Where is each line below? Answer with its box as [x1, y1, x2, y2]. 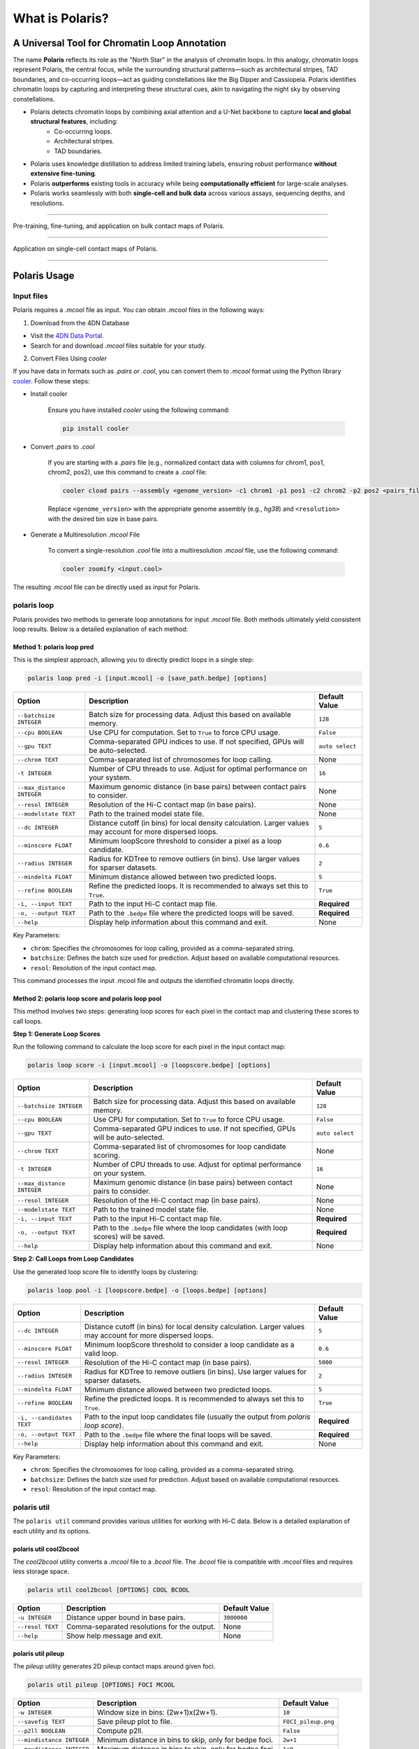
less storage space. [13, 1567, 70, 1575]
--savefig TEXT [17, 1718, 66, 1725]
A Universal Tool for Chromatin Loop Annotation [13, 37, 226, 49]
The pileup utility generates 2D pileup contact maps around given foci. [13, 1662, 216, 1671]
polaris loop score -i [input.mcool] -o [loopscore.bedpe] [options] [27, 1061, 271, 1070]
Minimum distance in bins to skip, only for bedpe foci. [96, 1735, 274, 1745]
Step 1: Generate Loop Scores [13, 1030, 101, 1038]
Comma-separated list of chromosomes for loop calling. [88, 755, 273, 765]
